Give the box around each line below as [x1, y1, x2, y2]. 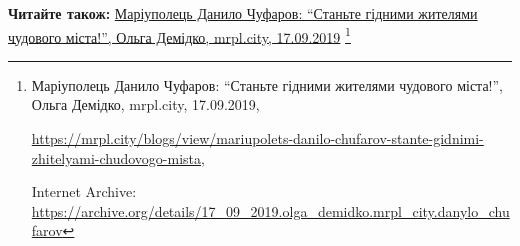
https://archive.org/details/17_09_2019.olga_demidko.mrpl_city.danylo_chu [31, 200, 510, 221]
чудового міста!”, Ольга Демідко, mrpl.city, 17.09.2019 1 [8, 23, 351, 47]
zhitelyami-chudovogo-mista [31, 147, 202, 168]
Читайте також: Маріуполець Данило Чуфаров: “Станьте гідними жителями [8, 3, 478, 23]
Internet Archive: [31, 181, 137, 202]
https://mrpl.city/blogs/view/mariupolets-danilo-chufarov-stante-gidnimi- [31, 128, 484, 149]
